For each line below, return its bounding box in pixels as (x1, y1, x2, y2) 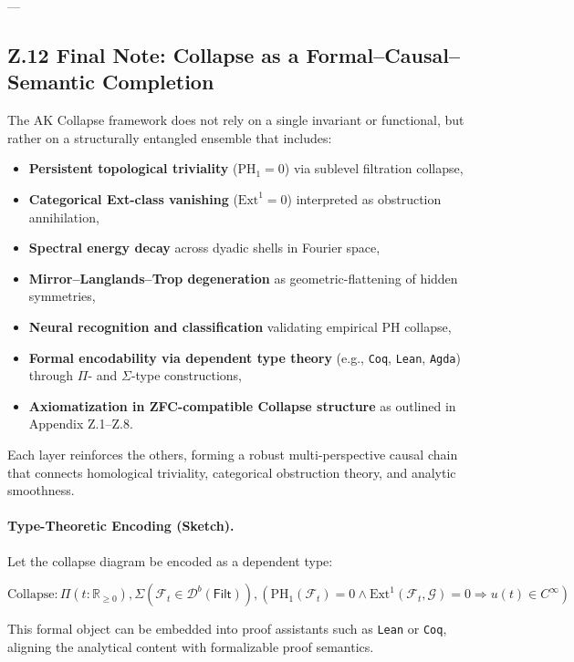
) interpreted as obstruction (287, 189, 442, 208)
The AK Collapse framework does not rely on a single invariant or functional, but (7, 110, 464, 129)
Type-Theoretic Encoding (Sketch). (7, 516, 235, 535)
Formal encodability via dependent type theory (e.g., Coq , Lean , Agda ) (28, 347, 461, 367)
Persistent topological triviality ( (28, 159, 238, 178)
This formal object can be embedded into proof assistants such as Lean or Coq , (7, 619, 447, 638)
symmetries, (28, 286, 96, 305)
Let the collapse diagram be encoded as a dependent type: (7, 551, 333, 570)
